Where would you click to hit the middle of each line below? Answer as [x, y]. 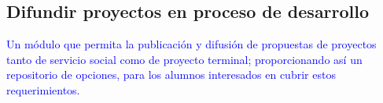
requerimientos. [43, 89]
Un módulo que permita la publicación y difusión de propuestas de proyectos [191, 44]
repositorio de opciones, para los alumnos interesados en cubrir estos [171, 75]
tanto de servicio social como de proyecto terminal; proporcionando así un [184, 59]
